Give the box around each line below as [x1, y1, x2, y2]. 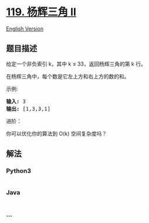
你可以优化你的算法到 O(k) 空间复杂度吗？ [6, 130, 107, 137]
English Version [6, 25, 44, 32]
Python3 [6, 167, 31, 175]
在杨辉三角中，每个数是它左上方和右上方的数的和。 [6, 73, 130, 80]
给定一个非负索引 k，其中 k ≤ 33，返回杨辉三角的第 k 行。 [6, 60, 147, 67]
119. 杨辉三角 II [6, 5, 76, 19]
